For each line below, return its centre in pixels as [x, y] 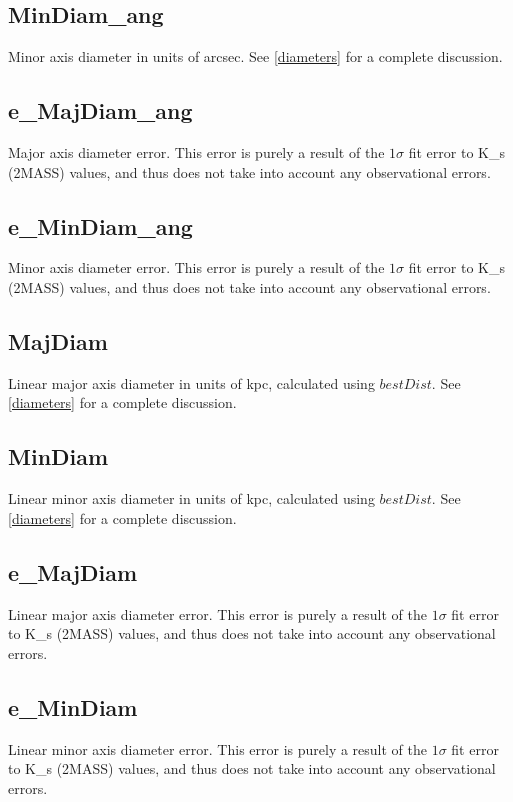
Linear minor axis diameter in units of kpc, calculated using [191, 498]
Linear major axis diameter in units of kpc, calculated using [191, 382]
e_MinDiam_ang [100, 225]
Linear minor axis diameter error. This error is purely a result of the [217, 748]
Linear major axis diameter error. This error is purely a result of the [217, 613]
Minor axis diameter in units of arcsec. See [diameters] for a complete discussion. [255, 56]
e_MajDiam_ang [100, 110]
